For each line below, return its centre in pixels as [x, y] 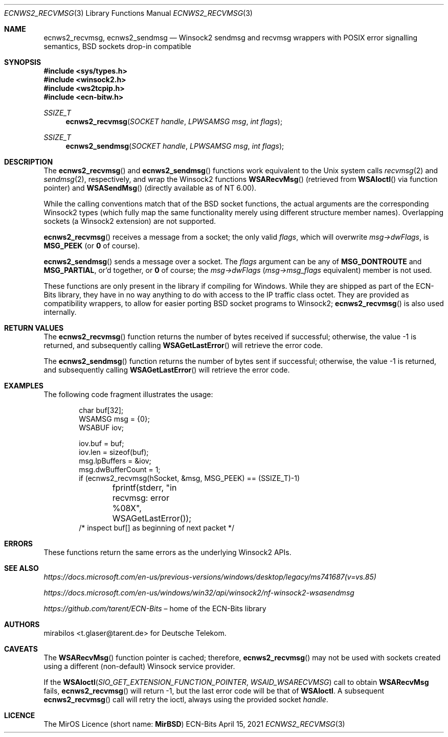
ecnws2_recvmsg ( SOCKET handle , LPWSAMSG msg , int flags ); [174, 121]
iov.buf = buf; [102, 443]
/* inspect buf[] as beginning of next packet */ [157, 528]
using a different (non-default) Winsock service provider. [139, 666]
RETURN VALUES [34, 328]
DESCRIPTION [29, 162]
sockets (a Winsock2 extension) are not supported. [130, 221]
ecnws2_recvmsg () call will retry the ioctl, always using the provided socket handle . [186, 699]
